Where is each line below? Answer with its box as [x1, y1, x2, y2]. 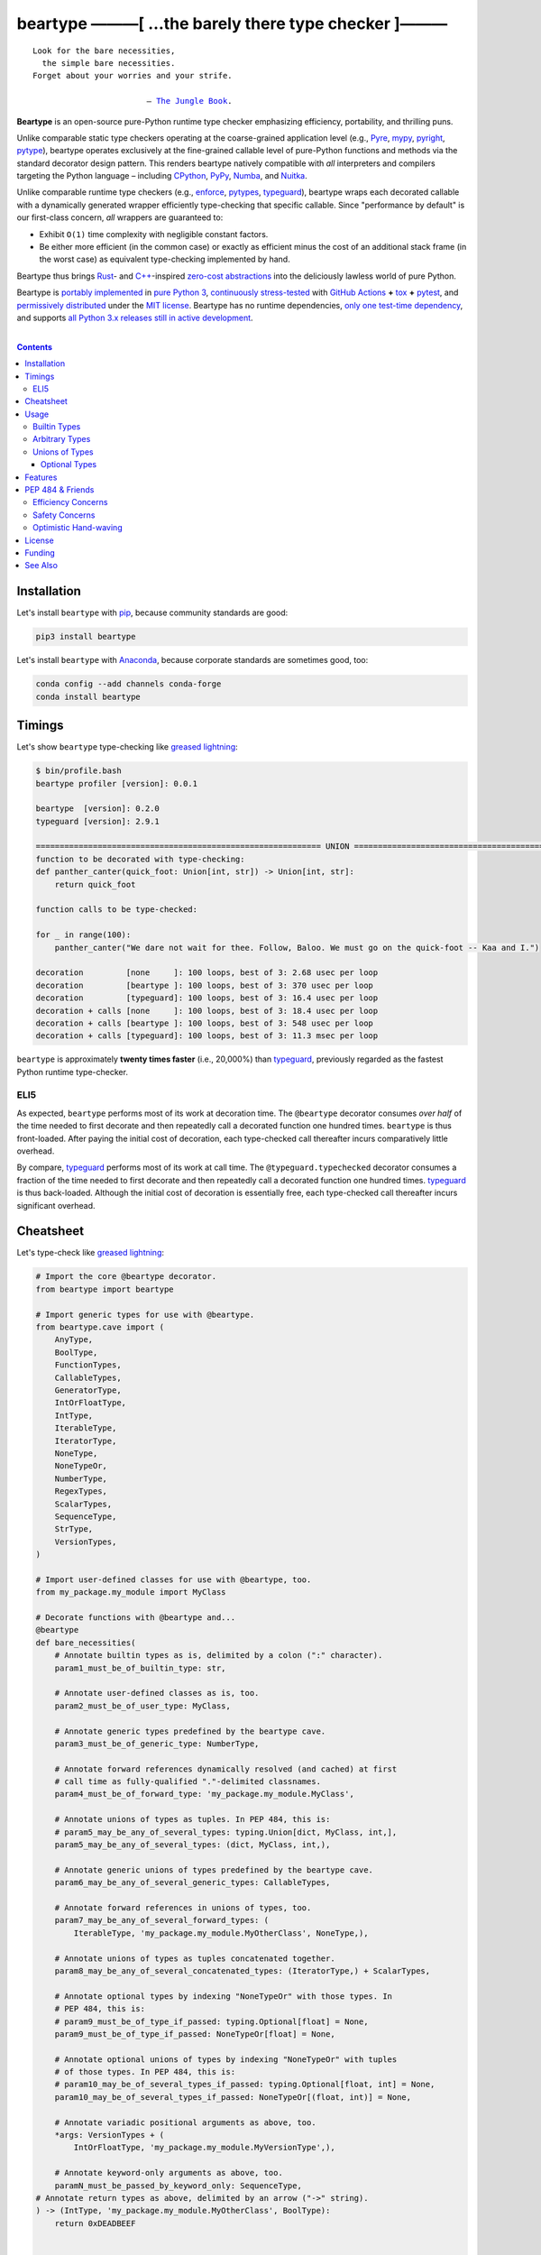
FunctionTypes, [54, 1360, 122, 1370]
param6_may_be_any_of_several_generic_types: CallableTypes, [54, 1877, 331, 1888]
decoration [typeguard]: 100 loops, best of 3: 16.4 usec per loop [35, 993, 379, 1003]
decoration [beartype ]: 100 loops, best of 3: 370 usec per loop [35, 980, 374, 990]
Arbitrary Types [32, 434, 91, 445]
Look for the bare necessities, [32, 45, 176, 56]
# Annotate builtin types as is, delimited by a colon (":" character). [54, 1651, 383, 1661]
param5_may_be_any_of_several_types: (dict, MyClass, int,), [54, 1840, 331, 1850]
